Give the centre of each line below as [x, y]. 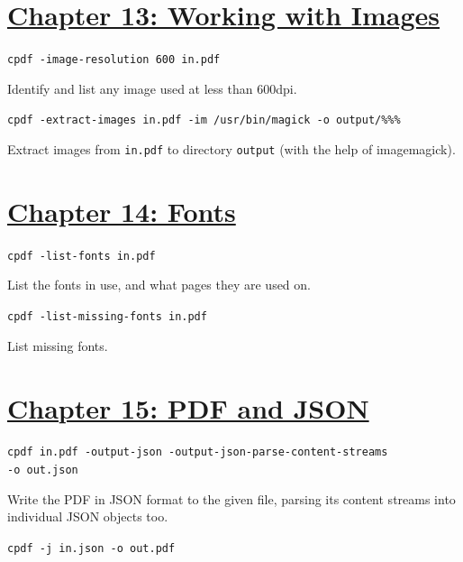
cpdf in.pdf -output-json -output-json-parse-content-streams [198, 452]
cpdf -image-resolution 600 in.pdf [114, 60]
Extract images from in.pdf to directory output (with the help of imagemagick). [231, 149]
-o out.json [43, 470]
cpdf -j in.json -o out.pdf [91, 548]
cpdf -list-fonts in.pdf [82, 256]
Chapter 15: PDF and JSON [188, 407]
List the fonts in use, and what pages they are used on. [159, 285]
